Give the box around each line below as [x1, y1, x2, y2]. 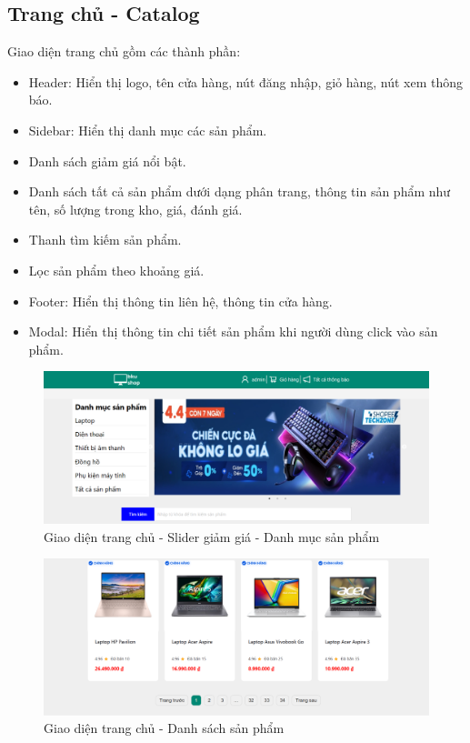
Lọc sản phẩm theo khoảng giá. [28, 260, 205, 279]
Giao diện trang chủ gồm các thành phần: [7, 42, 241, 61]
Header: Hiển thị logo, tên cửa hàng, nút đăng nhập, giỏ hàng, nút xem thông [28, 72, 464, 91]
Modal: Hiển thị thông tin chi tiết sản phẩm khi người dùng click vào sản [28, 322, 438, 341]
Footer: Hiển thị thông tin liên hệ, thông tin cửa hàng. [28, 291, 333, 310]
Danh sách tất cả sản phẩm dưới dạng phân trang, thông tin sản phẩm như [28, 182, 451, 201]
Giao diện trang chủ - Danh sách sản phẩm [44, 718, 285, 738]
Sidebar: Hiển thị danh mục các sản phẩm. [28, 120, 267, 139]
